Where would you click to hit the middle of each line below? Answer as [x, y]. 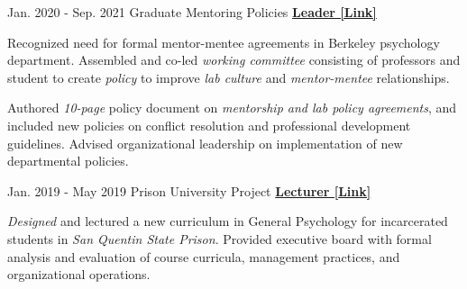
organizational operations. [79, 274]
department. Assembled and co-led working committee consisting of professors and [234, 60]
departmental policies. [68, 161]
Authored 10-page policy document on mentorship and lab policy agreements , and [232, 108]
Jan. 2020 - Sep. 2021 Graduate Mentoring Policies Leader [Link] [192, 12]
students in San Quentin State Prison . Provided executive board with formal [220, 238]
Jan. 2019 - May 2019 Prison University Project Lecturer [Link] [189, 190]
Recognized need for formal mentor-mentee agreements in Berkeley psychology [224, 42]
